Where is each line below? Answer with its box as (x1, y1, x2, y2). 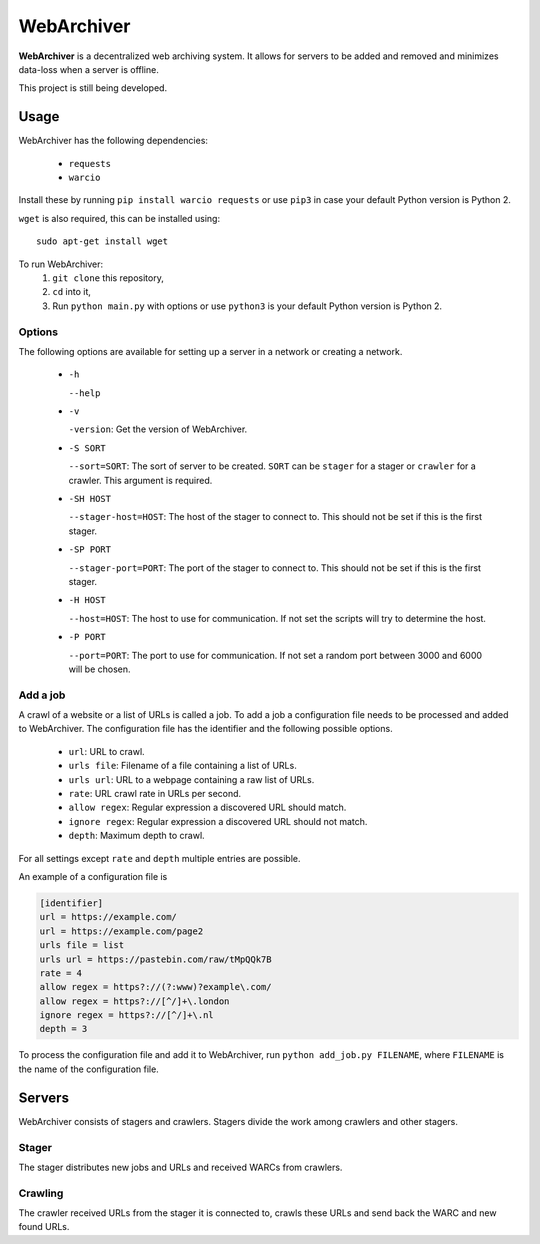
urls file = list (39, 940, 125, 951)
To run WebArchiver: (18, 258, 104, 270)
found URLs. (18, 1221, 70, 1233)
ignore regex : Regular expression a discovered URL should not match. (68, 815, 368, 827)
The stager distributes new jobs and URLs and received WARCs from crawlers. (18, 1161, 343, 1173)
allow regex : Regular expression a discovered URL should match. (68, 801, 347, 814)
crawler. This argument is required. (68, 474, 213, 486)
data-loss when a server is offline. (18, 63, 159, 75)
